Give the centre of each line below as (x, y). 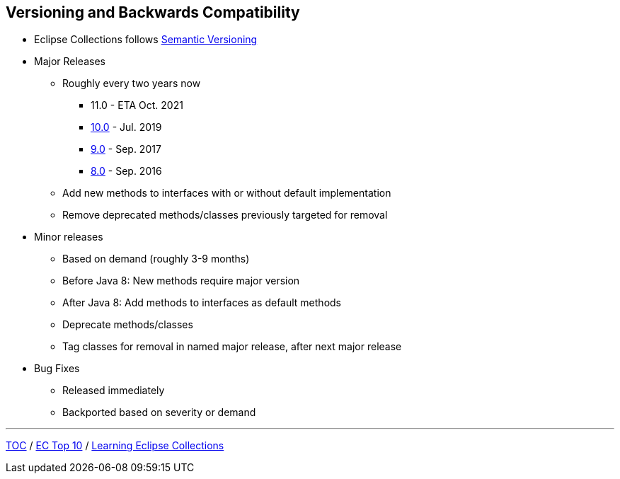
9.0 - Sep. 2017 (126, 149)
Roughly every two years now (132, 83)
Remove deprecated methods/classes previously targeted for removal (225, 215)
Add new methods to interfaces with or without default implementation (227, 193)
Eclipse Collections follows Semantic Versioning (146, 40)
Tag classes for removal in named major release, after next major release (232, 347)
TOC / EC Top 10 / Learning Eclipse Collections (115, 446)
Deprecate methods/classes (128, 325)
